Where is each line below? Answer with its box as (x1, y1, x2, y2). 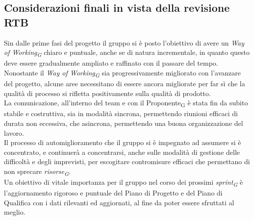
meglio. (4, 207, 25, 217)
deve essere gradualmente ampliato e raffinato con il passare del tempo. (4, 58, 218, 68)
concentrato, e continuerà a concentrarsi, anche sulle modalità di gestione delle (4, 147, 240, 157)
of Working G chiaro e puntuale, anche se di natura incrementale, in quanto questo (4, 47, 250, 58)
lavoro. (4, 127, 24, 138)
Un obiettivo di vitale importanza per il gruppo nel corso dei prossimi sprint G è (4, 177, 243, 188)
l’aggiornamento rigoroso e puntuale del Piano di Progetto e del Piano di (4, 188, 223, 198)
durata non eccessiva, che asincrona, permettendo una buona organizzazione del (4, 118, 243, 128)
